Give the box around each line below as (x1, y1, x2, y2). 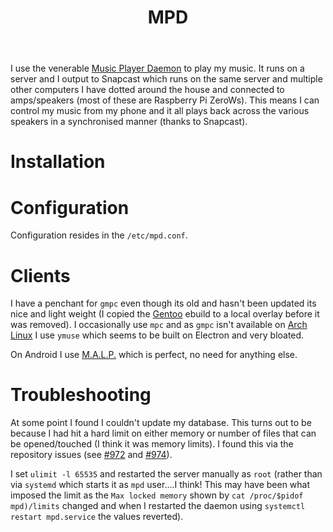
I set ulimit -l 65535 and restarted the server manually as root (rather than (10, 468, 323, 480)
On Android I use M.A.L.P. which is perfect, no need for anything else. (10, 349, 298, 361)
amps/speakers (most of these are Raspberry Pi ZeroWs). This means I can (10, 94, 320, 106)
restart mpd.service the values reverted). (10, 511, 184, 523)
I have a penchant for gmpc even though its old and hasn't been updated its (10, 297, 317, 310)
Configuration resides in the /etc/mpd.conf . (10, 229, 188, 241)
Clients (10, 264, 71, 287)
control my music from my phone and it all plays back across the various (10, 105, 310, 117)
